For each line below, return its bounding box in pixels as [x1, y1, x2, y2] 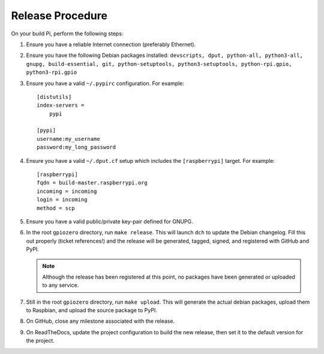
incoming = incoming [37, 187, 97, 195]
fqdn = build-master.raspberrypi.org [37, 180, 148, 186]
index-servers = [37, 102, 85, 109]
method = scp [37, 204, 75, 211]
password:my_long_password [37, 144, 116, 151]
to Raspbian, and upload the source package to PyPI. [26, 307, 157, 314]
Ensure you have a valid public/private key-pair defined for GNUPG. [26, 217, 193, 225]
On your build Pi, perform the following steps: [11, 30, 124, 37]
